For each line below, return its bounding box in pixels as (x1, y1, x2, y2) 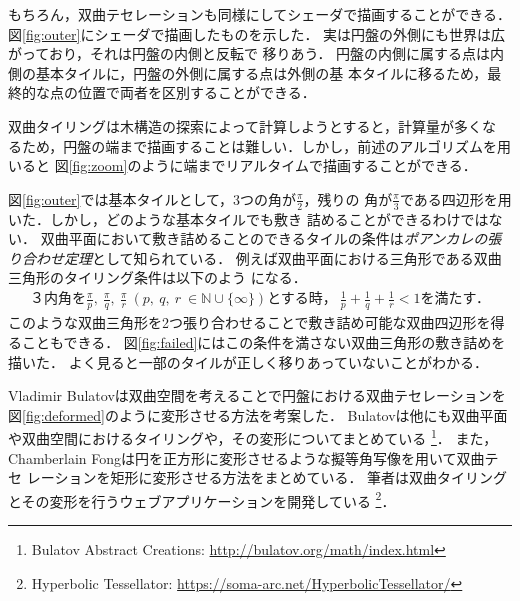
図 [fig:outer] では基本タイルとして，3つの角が (8, 188, 297, 209)
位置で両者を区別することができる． (77, 82, 316, 103)
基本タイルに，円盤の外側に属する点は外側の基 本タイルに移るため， (35, 62, 488, 83)
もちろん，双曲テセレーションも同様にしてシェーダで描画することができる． (8, 4, 512, 24)
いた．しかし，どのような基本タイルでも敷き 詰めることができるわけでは (8, 208, 489, 229)
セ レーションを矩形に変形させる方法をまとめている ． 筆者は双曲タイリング (8, 467, 508, 488)
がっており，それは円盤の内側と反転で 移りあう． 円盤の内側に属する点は (8, 43, 491, 64)
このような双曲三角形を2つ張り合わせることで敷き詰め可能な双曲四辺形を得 (8, 312, 505, 333)
